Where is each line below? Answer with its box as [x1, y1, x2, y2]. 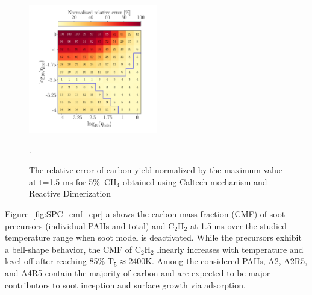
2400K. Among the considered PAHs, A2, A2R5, [128, 255, 308, 267]
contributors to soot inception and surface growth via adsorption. [5, 278, 246, 291]
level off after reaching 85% [5, 255, 105, 267]
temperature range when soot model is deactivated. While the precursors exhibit [5, 231, 302, 244]
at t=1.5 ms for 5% [29, 175, 100, 188]
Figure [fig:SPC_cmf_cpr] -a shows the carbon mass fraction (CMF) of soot [5, 207, 285, 220]
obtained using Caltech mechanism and [122, 175, 267, 188]
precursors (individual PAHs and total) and [5, 219, 166, 232]
